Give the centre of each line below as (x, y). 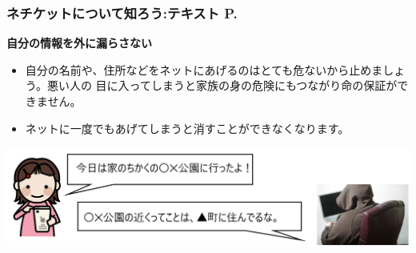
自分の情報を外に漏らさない (79, 43)
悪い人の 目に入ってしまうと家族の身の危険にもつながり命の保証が (222, 85)
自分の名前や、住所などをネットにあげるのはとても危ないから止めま (204, 69)
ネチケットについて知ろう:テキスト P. (122, 12)
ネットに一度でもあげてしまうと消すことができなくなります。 (187, 128)
